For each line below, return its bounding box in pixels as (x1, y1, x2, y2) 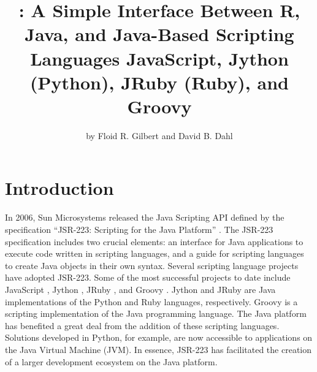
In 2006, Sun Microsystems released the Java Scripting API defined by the (5, 211, 285, 224)
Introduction (5, 175, 114, 200)
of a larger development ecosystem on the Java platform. (5, 355, 218, 368)
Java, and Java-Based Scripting (25, 21, 294, 47)
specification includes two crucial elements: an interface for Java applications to (5, 235, 304, 248)
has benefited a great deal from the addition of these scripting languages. (5, 319, 280, 332)
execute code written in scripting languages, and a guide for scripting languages (5, 247, 304, 260)
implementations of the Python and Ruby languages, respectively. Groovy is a (5, 295, 298, 308)
